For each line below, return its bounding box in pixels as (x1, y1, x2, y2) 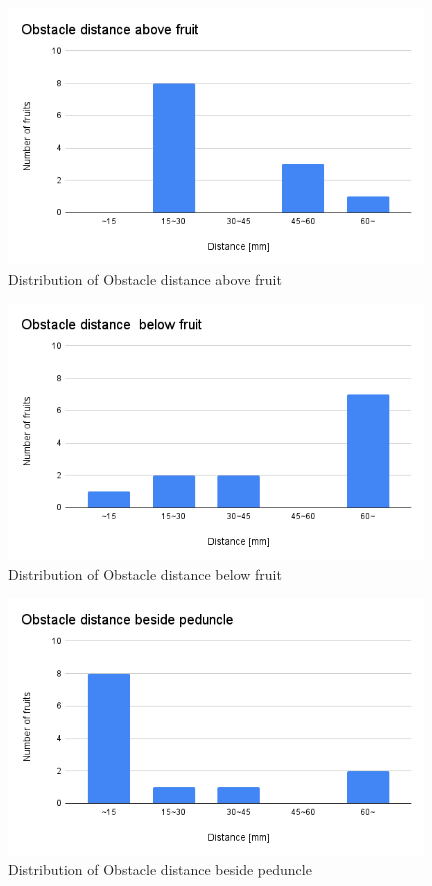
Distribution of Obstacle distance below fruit (8, 563, 282, 584)
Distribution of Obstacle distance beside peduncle (8, 859, 312, 880)
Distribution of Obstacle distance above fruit (8, 268, 282, 289)
